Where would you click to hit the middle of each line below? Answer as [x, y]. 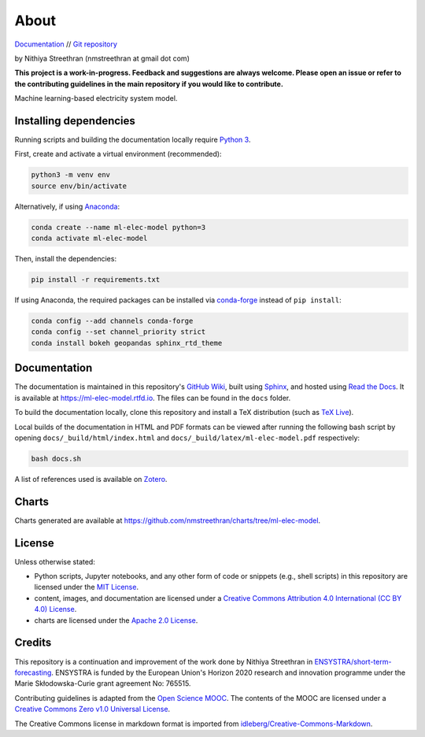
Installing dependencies [75, 121]
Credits [33, 643]
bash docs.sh [56, 458]
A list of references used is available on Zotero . [91, 479]
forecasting [33, 672]
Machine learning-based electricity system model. [96, 98]
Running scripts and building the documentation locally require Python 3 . [133, 140]
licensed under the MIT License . [87, 587]
